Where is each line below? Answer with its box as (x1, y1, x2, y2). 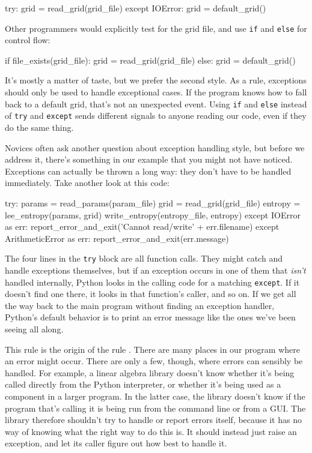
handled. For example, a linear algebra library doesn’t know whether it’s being (5, 366, 295, 379)
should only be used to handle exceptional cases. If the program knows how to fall (5, 86, 307, 98)
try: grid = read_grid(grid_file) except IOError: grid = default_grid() (5, 2, 266, 14)
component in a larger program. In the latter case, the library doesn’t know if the (5, 389, 305, 402)
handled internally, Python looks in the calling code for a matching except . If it (5, 275, 300, 288)
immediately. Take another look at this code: (5, 176, 170, 189)
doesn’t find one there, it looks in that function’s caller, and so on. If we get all (5, 287, 296, 300)
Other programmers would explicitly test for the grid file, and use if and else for (5, 22, 307, 34)
